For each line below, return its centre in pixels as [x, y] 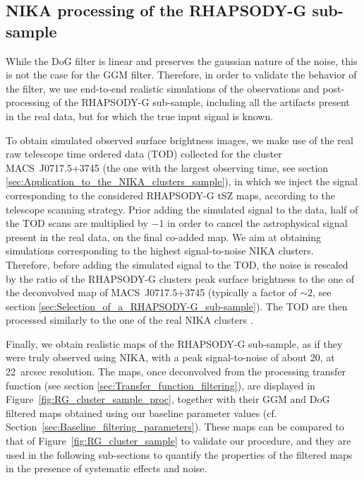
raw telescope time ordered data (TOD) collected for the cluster [144, 154]
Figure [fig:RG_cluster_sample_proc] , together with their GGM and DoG [168, 399]
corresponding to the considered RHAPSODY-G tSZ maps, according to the [170, 195]
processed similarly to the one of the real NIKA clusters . [129, 320]
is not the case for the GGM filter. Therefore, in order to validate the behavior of [181, 75]
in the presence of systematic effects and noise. [107, 468]
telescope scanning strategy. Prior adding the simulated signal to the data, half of [182, 209]
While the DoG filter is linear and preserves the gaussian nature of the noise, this [182, 60]
